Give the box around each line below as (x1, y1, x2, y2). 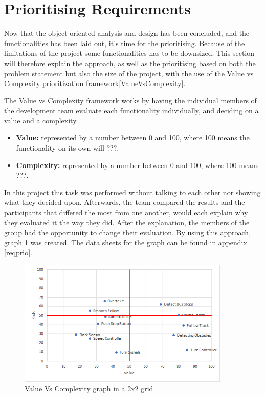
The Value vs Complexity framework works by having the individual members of (4, 95, 257, 106)
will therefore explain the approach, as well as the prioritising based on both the (4, 57, 256, 68)
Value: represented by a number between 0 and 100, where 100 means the (16, 132, 250, 143)
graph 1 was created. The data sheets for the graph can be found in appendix (4, 237, 247, 247)
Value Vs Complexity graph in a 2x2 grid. (25, 383, 156, 394)
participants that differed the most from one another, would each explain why (4, 207, 248, 218)
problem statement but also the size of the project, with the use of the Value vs (4, 68, 254, 78)
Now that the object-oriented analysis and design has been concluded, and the (4, 28, 250, 38)
